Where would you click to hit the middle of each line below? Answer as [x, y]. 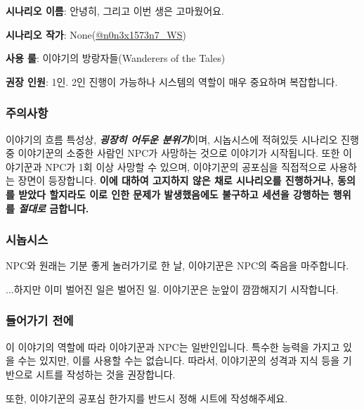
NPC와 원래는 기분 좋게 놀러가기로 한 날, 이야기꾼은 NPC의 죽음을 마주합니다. [177, 265]
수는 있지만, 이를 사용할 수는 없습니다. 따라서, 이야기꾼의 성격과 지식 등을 [179, 360]
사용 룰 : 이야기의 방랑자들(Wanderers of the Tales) [116, 58]
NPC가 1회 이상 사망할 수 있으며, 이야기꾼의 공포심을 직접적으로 [186, 166]
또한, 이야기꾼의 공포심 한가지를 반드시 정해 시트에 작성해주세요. [147, 398]
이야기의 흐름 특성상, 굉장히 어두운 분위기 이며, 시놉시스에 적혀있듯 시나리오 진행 [182, 139]
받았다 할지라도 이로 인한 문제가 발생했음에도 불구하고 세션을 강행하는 [174, 194]
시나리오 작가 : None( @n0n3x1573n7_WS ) [96, 34]
